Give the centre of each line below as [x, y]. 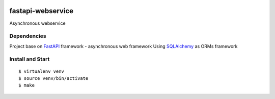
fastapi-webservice [42, 11]
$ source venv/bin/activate [53, 78]
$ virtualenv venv [42, 71]
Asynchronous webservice [37, 23]
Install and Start [30, 59]
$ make [27, 85]
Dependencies [28, 36]
